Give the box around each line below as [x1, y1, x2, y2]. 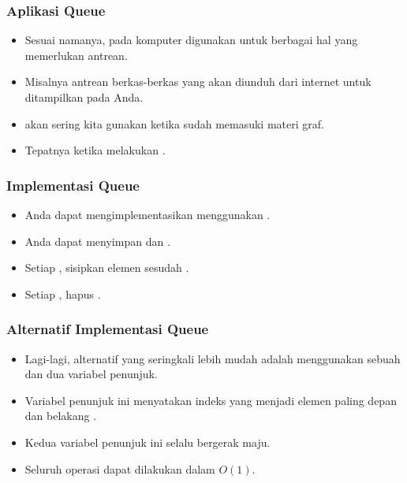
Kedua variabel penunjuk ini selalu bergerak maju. [24, 433, 271, 450]
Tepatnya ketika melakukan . [24, 142, 166, 158]
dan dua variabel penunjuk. [24, 366, 158, 382]
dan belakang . [24, 407, 97, 424]
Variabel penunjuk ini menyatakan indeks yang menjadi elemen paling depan [24, 392, 397, 408]
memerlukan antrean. [24, 46, 128, 63]
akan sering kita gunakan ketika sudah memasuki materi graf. [24, 115, 324, 132]
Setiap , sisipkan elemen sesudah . [24, 259, 189, 276]
